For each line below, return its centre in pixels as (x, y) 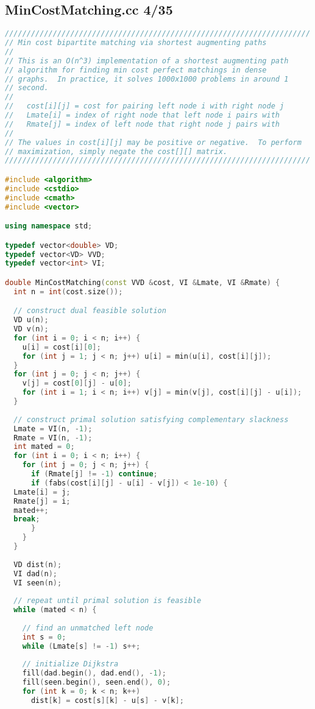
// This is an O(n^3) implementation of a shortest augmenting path (147, 61)
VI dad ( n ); (35, 573)
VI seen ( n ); (38, 583)
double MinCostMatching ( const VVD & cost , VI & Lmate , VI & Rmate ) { (143, 282)
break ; (27, 519)
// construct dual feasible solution (90, 311)
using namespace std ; (49, 226)
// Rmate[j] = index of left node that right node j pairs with (143, 124)
